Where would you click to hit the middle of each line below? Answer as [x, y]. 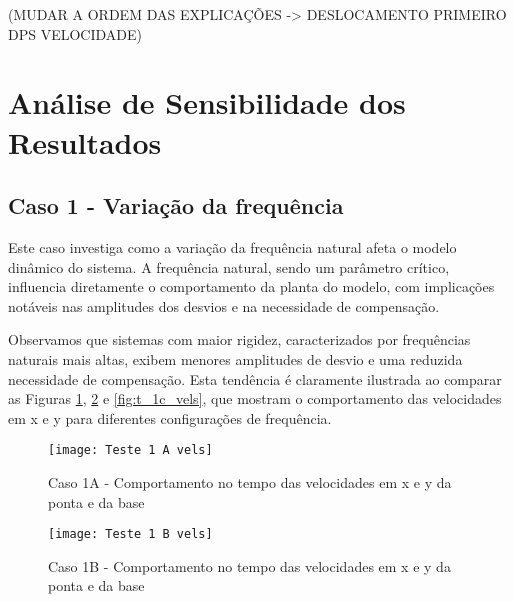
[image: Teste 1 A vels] [130, 450]
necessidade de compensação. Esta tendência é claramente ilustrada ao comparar [255, 378]
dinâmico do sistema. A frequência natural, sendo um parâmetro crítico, [229, 266]
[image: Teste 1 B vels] [130, 534]
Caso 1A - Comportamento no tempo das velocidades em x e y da [250, 481]
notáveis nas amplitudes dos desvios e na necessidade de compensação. [224, 305]
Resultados [85, 141]
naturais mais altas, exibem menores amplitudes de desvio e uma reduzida [235, 358]
